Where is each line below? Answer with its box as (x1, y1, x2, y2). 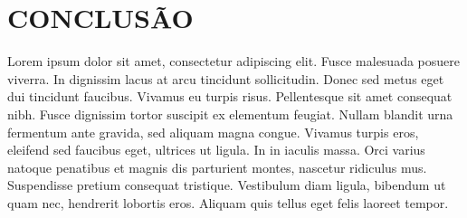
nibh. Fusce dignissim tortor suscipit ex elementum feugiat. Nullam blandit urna (7, 104, 453, 123)
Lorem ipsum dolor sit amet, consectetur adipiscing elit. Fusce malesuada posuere (7, 52, 460, 71)
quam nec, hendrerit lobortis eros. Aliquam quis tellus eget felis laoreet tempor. (7, 193, 449, 212)
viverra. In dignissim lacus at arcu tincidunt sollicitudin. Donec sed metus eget (7, 69, 444, 88)
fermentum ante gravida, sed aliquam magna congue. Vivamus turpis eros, (7, 122, 419, 141)
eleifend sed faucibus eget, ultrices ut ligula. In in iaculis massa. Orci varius (7, 140, 425, 159)
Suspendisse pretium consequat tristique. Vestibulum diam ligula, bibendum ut (7, 175, 446, 194)
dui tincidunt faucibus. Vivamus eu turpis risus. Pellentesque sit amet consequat (7, 87, 453, 106)
